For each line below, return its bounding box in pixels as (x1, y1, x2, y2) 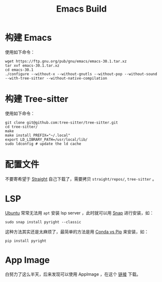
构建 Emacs (5, 33, 52, 43)
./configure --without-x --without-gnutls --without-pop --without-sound (5, 71, 158, 76)
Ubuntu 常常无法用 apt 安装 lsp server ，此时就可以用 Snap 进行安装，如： (5, 210, 154, 216)
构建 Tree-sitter (5, 94, 69, 105)
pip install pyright (5, 238, 47, 243)
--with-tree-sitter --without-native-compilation (5, 76, 108, 81)
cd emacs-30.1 (5, 67, 34, 72)
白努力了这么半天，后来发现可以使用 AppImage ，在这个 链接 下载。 (5, 271, 141, 277)
